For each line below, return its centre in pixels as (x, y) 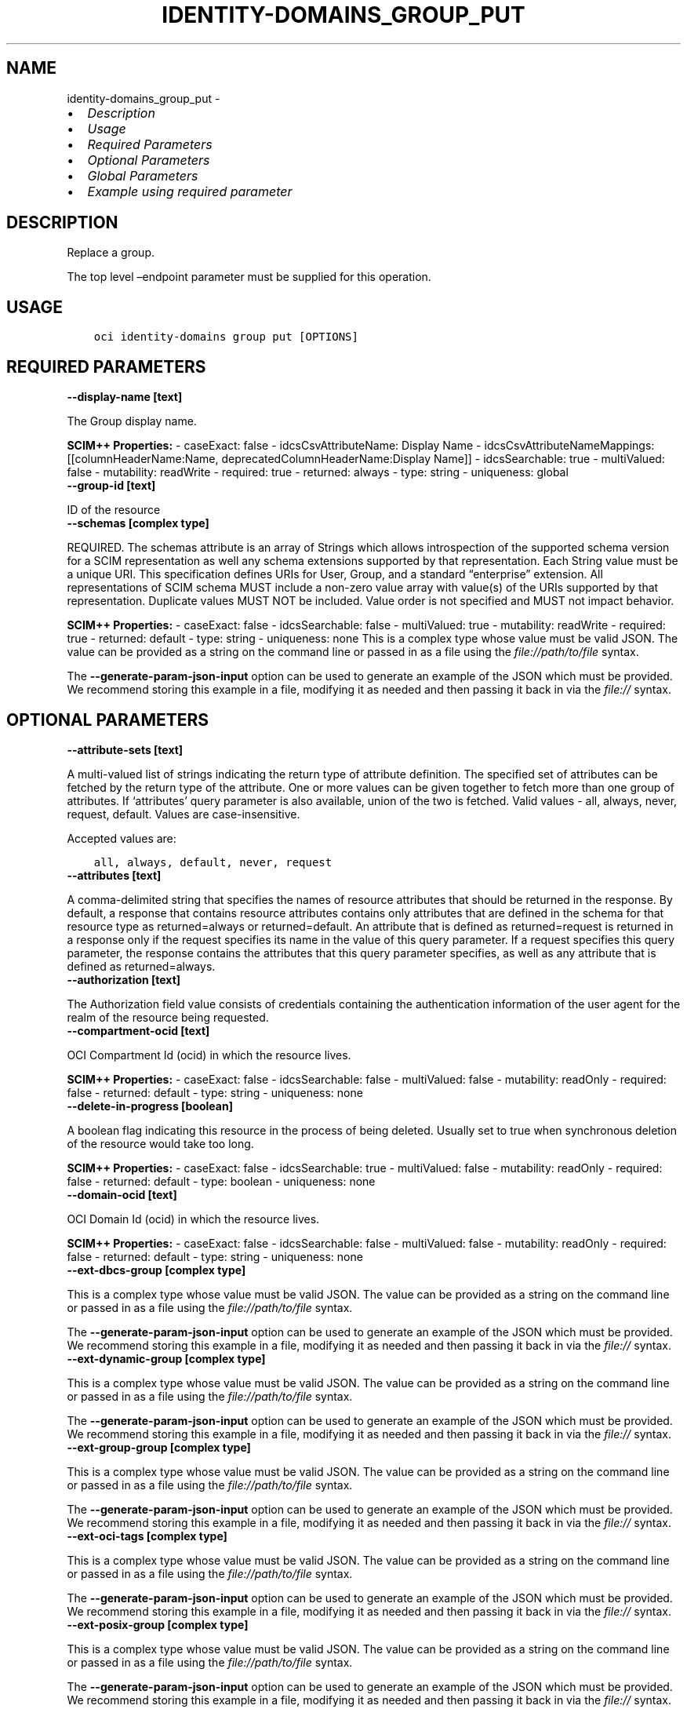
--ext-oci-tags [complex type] (147, 1536)
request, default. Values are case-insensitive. (184, 814)
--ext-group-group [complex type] (159, 1447)
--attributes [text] (114, 875)
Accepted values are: (122, 838)
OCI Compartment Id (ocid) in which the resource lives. (209, 1055)
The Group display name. (132, 421)
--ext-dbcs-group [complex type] (156, 1270)
